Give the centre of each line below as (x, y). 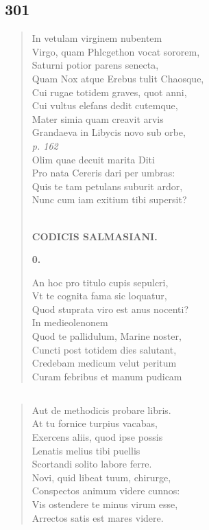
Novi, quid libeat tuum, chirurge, (101, 477)
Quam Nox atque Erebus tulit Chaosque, (118, 78)
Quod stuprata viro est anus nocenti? (110, 309)
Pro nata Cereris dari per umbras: (103, 173)
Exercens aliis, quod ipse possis (97, 437)
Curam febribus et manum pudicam (107, 376)
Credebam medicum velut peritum (104, 363)
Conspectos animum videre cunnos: (106, 491)
